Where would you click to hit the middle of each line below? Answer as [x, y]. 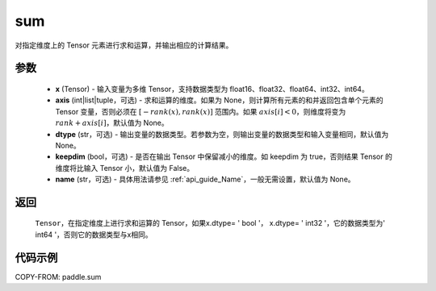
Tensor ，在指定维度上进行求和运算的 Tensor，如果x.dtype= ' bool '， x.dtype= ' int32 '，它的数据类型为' [210, 223]
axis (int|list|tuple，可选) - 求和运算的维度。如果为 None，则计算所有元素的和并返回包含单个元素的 [219, 100]
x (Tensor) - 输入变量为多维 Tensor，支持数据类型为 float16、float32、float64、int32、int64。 [212, 89]
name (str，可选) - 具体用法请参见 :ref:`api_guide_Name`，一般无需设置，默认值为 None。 [205, 179]
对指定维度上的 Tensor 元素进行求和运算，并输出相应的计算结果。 [124, 45]
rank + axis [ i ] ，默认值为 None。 [112, 123]
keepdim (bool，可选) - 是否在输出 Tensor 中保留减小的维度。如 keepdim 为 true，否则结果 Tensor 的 [224, 156]
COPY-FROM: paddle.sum [58, 276]
